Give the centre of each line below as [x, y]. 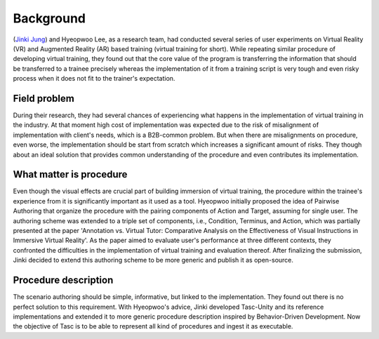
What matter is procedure [70, 174]
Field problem [44, 98]
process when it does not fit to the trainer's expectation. [94, 79]
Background [49, 18]
